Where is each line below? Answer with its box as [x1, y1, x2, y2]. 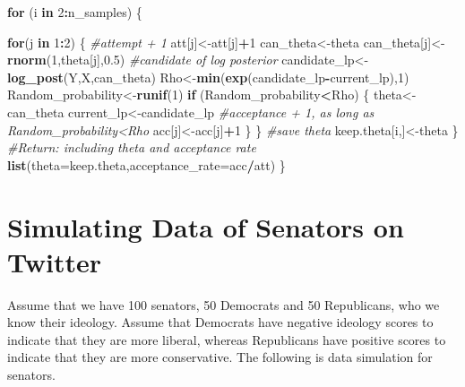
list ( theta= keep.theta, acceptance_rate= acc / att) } [7, 155, 286, 174]
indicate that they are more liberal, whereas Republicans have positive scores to [7, 330, 446, 348]
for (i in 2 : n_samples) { [7, 3, 142, 21]
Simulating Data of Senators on [7, 208, 404, 245]
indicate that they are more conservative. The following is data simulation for [7, 348, 433, 366]
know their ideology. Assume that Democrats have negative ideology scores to [7, 313, 434, 331]
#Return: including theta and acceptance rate [7, 138, 256, 157]
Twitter [7, 243, 101, 279]
